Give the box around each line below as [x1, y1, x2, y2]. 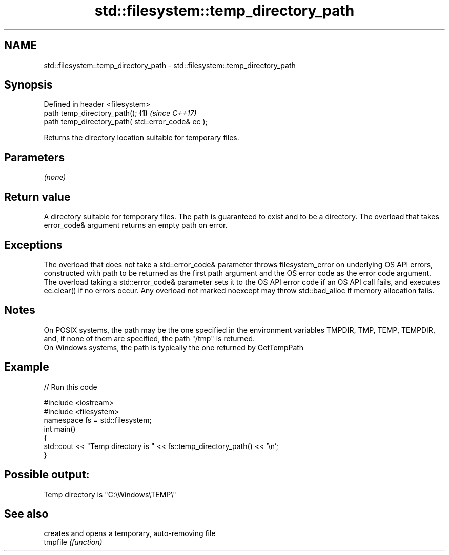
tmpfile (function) [44, 538, 103, 547]
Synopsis [4, 78, 53, 92]
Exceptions [4, 238, 63, 251]
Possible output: [4, 468, 90, 481]
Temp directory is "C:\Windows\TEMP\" [44, 489, 176, 499]
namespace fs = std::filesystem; [44, 415, 152, 424]
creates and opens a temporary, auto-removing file [44, 529, 216, 538]
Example [4, 360, 49, 374]
